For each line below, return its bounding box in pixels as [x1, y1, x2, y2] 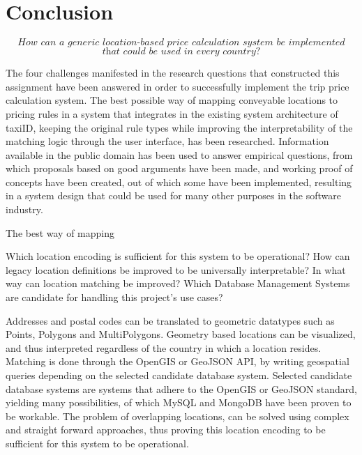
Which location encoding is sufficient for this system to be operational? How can [6, 249, 350, 263]
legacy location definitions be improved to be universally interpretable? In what [6, 262, 346, 277]
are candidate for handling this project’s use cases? [6, 290, 223, 304]
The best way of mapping [6, 225, 115, 240]
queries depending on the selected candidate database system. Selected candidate [6, 368, 352, 382]
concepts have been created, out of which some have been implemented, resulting [6, 174, 352, 189]
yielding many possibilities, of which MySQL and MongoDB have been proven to [6, 395, 352, 410]
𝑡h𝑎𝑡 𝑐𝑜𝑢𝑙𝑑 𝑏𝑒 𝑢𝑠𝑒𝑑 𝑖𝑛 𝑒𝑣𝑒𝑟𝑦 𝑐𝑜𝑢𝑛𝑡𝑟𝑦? [102, 47, 261, 57]
